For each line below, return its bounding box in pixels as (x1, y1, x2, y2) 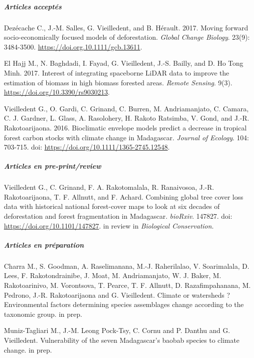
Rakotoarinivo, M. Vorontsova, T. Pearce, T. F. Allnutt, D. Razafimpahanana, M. (4, 280, 251, 290)
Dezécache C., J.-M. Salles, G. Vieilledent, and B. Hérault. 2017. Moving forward (4, 22, 249, 32)
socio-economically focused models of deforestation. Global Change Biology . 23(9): (4, 32, 250, 42)
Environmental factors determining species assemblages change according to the (4, 299, 244, 309)
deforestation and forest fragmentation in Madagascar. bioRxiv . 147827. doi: (4, 211, 232, 221)
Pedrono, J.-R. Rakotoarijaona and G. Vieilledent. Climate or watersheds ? (4, 289, 230, 300)
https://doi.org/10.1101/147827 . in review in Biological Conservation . (4, 220, 214, 230)
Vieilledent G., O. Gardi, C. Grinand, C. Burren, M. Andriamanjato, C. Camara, (4, 103, 249, 113)
